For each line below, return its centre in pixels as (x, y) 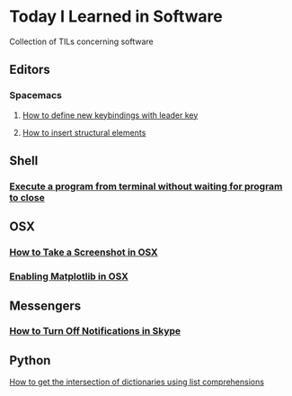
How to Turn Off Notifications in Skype (95, 331)
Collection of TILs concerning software (82, 41)
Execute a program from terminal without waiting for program (146, 186)
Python (30, 360)
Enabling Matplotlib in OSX (69, 276)
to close (27, 197)
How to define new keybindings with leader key (110, 115)
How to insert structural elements (84, 132)
